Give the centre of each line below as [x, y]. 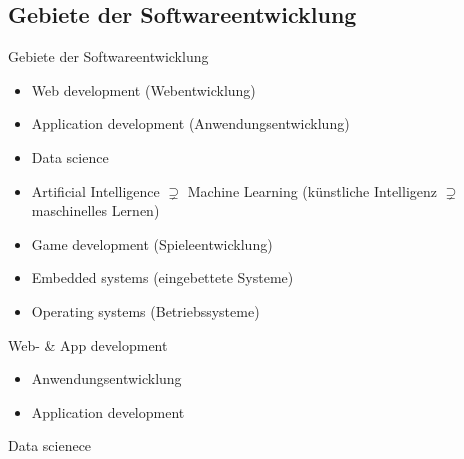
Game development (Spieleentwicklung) [152, 243]
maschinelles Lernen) [95, 210]
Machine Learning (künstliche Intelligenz [312, 190]
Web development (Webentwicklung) [143, 89]
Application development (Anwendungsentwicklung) [190, 123]
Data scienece [50, 445]
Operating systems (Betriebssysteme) [145, 310]
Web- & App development [88, 344]
